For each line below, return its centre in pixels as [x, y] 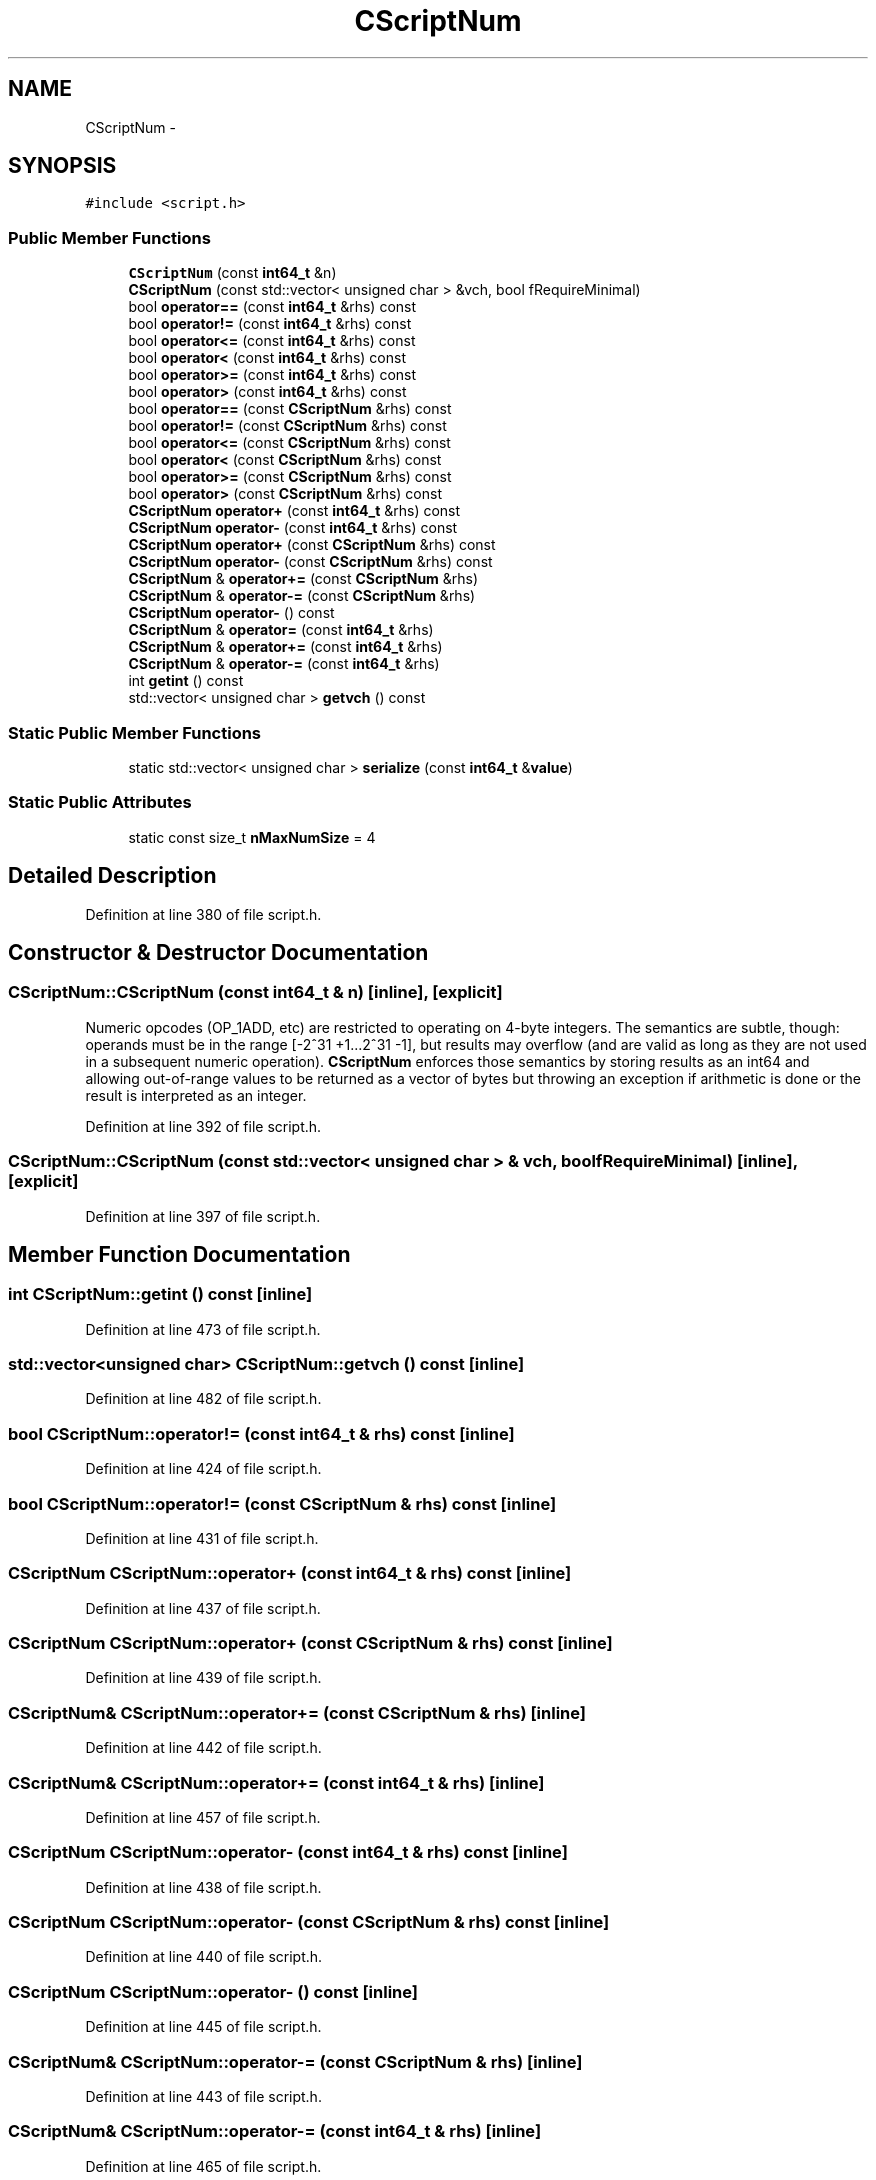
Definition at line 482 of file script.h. [203, 1399]
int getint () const [186, 681]
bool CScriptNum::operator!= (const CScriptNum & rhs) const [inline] [282, 1503]
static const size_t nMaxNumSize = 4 [252, 837]
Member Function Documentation [179, 1254]
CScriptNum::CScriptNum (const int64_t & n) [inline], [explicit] [255, 992]
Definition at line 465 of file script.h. [203, 2166]
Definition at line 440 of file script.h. [204, 1957]
